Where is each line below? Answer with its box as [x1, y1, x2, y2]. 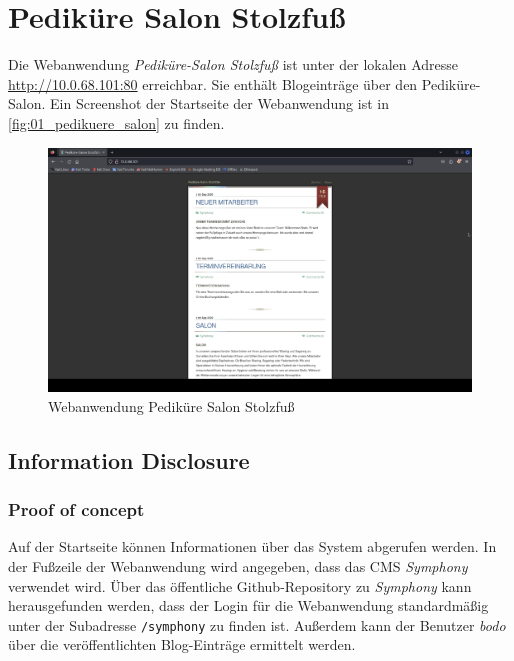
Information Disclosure [8, 444, 250, 475]
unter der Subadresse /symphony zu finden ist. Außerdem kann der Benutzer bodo [8, 614, 506, 635]
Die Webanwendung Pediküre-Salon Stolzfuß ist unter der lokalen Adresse [8, 54, 459, 75]
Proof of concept [8, 497, 145, 522]
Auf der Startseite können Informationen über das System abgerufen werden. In [8, 536, 497, 557]
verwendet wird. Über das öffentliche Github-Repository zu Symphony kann [8, 575, 472, 596]
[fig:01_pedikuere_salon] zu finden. [8, 112, 225, 133]
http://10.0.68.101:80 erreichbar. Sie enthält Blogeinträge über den [8, 73, 418, 94]
